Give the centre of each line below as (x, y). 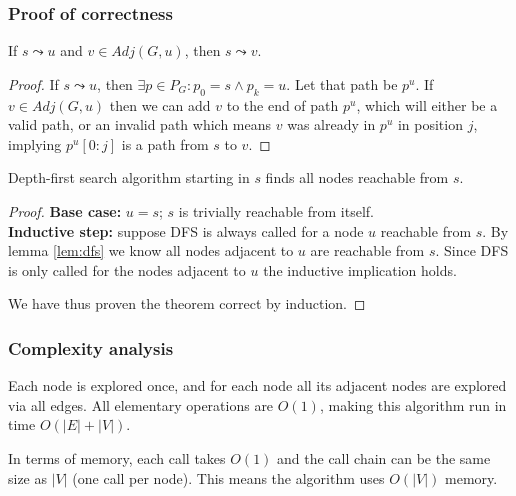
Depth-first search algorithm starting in (129, 177)
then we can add (160, 104)
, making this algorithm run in (413, 404)
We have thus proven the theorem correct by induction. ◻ (187, 303)
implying (35, 143)
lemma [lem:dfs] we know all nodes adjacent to (151, 250)
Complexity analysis (91, 347)
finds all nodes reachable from (357, 177)
